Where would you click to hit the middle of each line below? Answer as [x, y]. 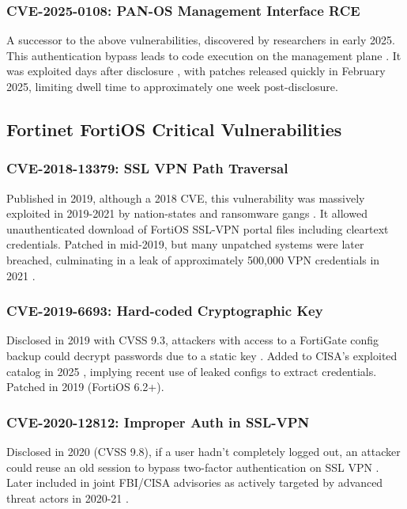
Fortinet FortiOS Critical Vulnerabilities [174, 129]
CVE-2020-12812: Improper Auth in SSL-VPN [158, 422]
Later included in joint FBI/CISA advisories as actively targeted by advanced [195, 482]
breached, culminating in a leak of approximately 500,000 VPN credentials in [193, 259]
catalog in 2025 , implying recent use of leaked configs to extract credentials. [192, 371]
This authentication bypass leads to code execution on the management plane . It [204, 55]
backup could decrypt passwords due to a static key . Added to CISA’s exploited [202, 355]
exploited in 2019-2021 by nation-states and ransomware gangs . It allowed [187, 213]
